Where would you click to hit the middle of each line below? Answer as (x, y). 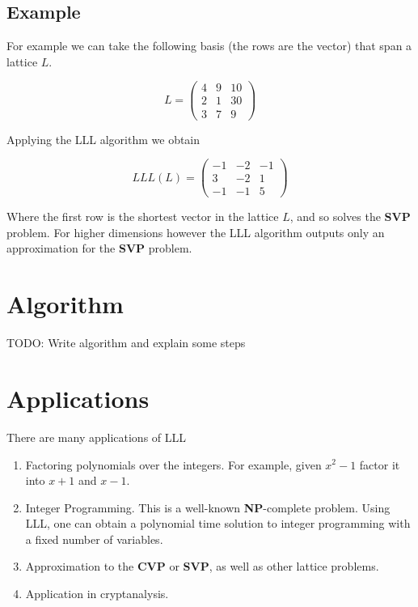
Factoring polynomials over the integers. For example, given (173, 464)
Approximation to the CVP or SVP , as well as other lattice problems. (202, 566)
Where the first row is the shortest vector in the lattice (143, 216)
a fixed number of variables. (94, 539)
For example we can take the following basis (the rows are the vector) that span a (209, 46)
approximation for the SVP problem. (99, 248)
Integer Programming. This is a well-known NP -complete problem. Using (208, 507)
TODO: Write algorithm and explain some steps (126, 343)
